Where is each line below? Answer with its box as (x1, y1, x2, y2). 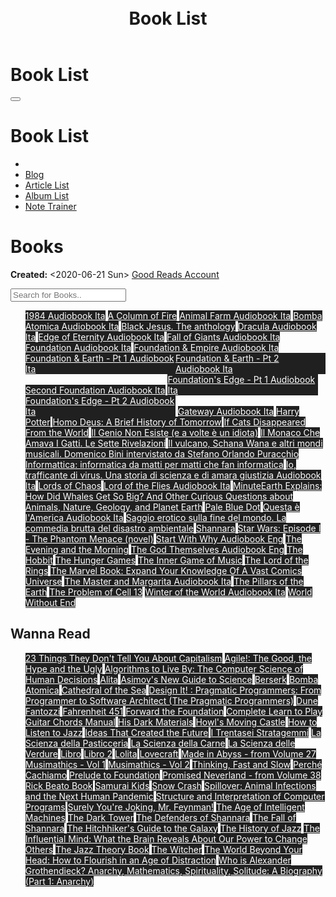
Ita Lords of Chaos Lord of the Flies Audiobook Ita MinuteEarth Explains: (24, 479, 323, 491)
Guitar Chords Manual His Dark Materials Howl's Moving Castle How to (24, 716, 318, 728)
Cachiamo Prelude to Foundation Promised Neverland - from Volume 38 (24, 769, 322, 781)
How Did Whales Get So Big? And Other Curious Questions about (24, 490, 294, 502)
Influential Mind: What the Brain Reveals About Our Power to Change (24, 832, 308, 845)
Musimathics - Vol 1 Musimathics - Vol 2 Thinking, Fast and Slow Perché (24, 758, 323, 770)
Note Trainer (24, 200, 77, 212)
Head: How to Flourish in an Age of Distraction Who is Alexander (24, 854, 292, 866)
